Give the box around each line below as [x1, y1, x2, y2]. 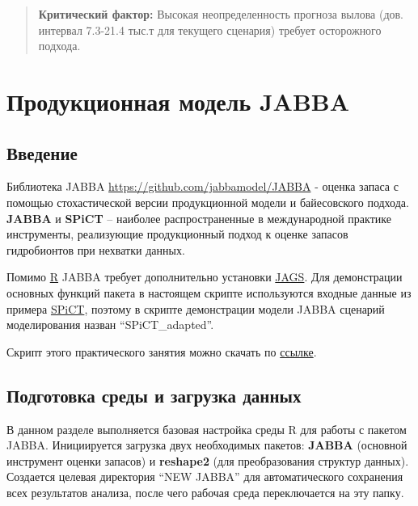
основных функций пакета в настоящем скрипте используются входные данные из [6, 284, 412, 301]
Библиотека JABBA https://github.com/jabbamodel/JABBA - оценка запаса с [6, 178, 399, 195]
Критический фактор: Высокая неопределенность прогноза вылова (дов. [38, 6, 404, 22]
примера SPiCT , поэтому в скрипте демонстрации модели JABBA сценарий [6, 300, 385, 317]
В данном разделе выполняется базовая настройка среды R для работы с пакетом [6, 420, 407, 437]
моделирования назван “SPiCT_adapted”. [6, 316, 214, 333]
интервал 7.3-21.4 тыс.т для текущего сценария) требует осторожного [38, 21, 382, 38]
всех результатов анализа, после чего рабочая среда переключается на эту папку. [6, 483, 404, 500]
